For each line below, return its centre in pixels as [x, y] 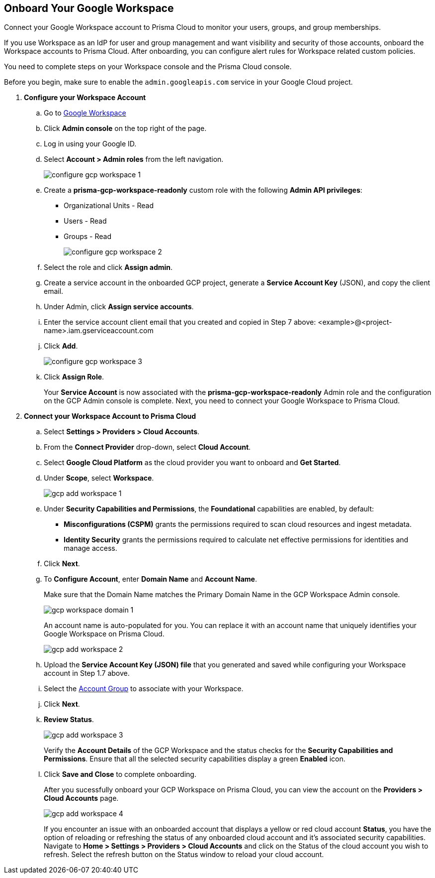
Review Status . [69, 720]
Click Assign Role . [74, 377]
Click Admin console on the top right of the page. [125, 128]
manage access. [90, 548]
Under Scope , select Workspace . [99, 478]
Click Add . [61, 346]
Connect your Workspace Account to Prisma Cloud [110, 416]
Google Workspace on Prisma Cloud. [104, 634]
